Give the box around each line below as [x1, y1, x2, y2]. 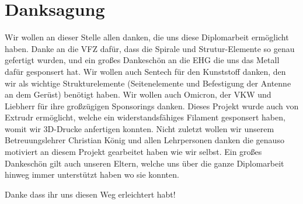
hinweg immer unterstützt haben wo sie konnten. [5, 168, 179, 181]
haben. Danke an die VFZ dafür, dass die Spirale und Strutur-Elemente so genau [5, 42, 295, 54]
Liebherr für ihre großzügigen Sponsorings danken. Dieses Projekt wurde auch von [5, 99, 299, 112]
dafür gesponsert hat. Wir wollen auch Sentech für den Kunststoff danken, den [5, 65, 286, 77]
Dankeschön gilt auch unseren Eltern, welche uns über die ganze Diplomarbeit [5, 157, 284, 169]
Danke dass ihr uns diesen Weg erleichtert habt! [5, 188, 176, 200]
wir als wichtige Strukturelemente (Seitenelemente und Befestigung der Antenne [5, 77, 291, 89]
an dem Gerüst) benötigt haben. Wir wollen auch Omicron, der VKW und [5, 88, 271, 101]
